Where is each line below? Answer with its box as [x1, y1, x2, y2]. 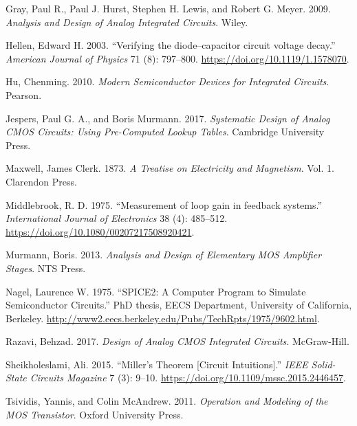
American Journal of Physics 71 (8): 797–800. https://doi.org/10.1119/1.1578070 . [6, 51, 349, 65]
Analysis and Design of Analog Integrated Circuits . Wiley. [6, 14, 248, 29]
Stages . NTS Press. [6, 260, 86, 275]
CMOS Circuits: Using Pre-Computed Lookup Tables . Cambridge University [6, 124, 325, 139]
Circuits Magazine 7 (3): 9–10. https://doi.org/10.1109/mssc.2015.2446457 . [30, 370, 346, 385]
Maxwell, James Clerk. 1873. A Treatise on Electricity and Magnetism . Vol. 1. [6, 161, 334, 175]
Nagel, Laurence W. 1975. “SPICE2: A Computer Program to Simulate [6, 284, 306, 298]
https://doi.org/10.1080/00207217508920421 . [6, 224, 195, 238]
